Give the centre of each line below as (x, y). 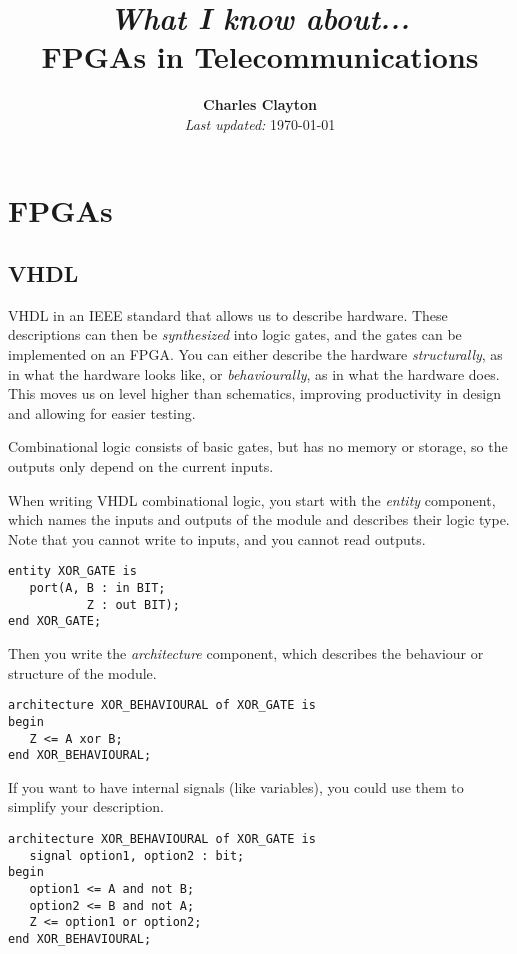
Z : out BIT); (133, 604)
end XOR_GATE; (55, 621)
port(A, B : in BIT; (97, 588)
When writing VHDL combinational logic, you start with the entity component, (252, 499)
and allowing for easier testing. (102, 412)
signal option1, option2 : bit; (137, 855)
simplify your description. (86, 806)
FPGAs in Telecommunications (260, 56)
